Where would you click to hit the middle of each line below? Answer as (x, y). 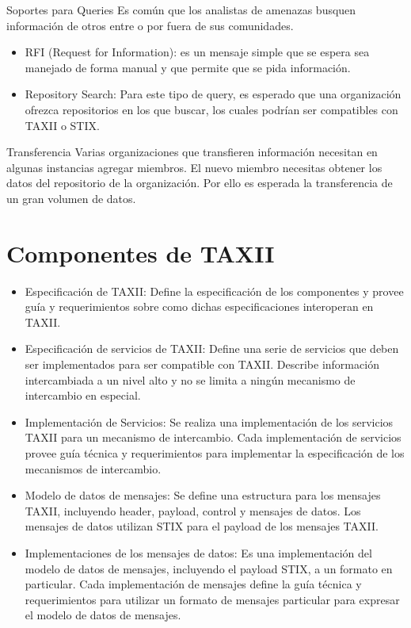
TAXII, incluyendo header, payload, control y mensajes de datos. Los (193, 510)
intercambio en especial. (83, 395)
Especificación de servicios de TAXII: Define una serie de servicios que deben (212, 348)
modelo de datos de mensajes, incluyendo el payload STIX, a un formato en (209, 568)
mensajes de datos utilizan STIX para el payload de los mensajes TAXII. (202, 526)
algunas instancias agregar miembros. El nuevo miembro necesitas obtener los (194, 167)
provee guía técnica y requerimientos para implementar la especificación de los (215, 453)
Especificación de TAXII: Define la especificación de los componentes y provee (214, 291)
